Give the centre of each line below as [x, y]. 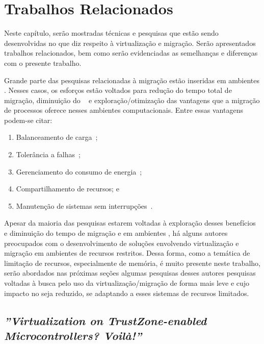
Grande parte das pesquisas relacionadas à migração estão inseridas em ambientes [132, 80]
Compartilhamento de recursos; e [68, 189]
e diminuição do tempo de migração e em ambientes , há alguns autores [116, 233]
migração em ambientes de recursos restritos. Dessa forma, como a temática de [127, 253]
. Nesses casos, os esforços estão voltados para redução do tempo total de [118, 90]
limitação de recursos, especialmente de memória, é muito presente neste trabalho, [132, 263]
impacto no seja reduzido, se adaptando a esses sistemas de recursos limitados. [127, 293]
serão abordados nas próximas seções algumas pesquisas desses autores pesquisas [130, 273]
